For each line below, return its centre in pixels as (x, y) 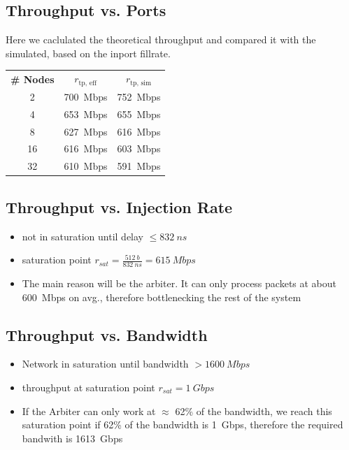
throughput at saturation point (88, 387)
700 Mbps (86, 96)
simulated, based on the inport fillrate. (88, 53)
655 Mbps (139, 114)
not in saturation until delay (83, 236)
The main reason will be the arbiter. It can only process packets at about (179, 283)
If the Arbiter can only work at (89, 411)
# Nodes (33, 79)
